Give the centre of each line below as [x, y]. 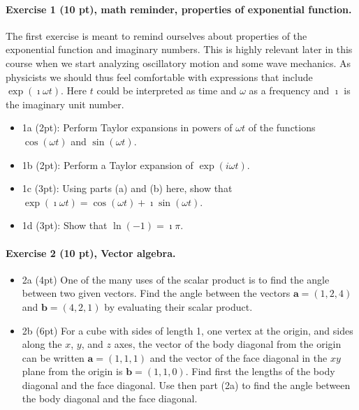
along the [42, 344]
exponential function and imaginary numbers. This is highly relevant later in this [179, 49]
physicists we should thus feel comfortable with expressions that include [159, 76]
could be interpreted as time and [167, 90]
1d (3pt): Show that [65, 225]
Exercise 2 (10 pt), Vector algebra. [91, 252]
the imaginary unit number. [65, 104]
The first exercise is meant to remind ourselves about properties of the [156, 35]
